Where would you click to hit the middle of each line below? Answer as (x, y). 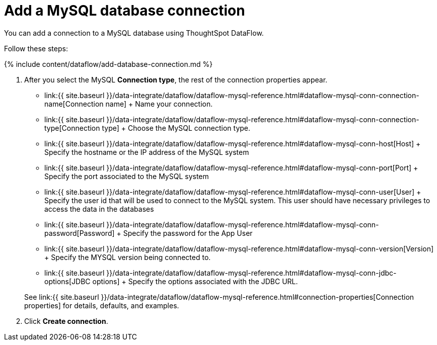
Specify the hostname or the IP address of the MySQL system (147, 152)
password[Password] (80, 233)
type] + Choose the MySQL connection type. (176, 128)
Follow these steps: (36, 48)
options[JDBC (67, 281)
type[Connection (72, 128)
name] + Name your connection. (159, 104)
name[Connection (74, 104)
